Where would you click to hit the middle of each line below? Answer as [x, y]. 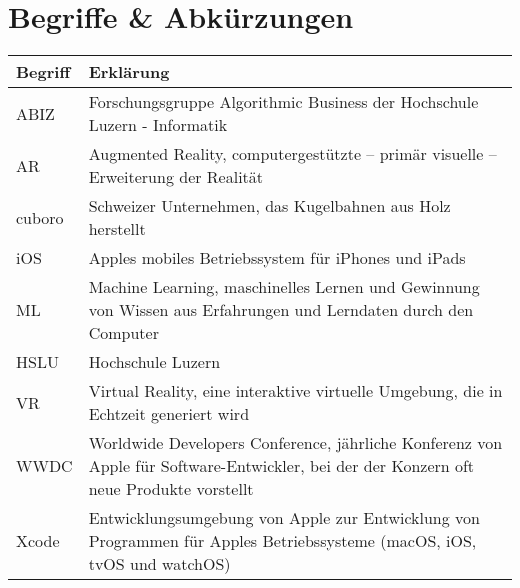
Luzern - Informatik [158, 125]
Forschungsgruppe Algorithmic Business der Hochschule [283, 102]
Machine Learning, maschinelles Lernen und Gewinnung [284, 287]
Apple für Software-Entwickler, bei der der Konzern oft [281, 466]
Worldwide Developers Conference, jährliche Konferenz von [295, 443]
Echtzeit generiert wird [169, 414]
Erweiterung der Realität [176, 177]
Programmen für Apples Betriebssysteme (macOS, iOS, [282, 541]
